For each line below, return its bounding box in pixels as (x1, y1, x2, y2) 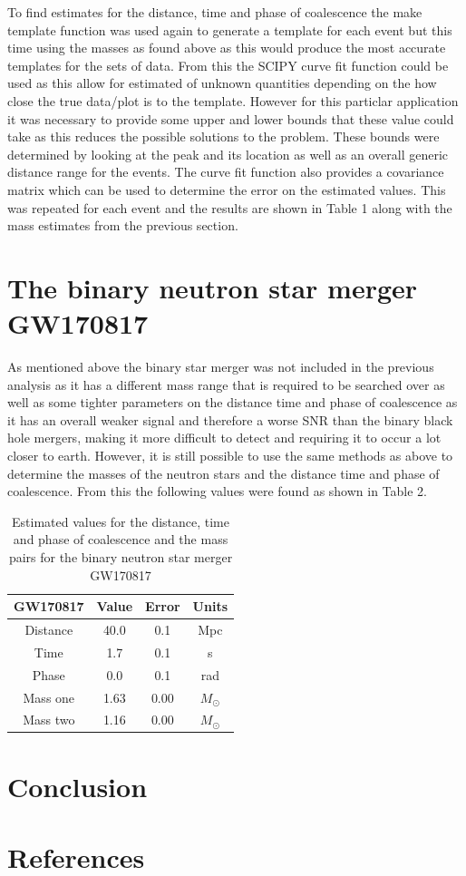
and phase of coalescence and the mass (13, 530, 228, 549)
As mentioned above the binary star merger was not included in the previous (7, 357, 434, 376)
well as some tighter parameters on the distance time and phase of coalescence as (7, 393, 458, 412)
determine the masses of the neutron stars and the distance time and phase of (7, 463, 440, 482)
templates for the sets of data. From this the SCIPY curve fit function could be (7, 55, 449, 74)
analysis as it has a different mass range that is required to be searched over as (7, 375, 445, 394)
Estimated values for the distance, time (12, 511, 230, 530)
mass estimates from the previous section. (7, 216, 238, 235)
